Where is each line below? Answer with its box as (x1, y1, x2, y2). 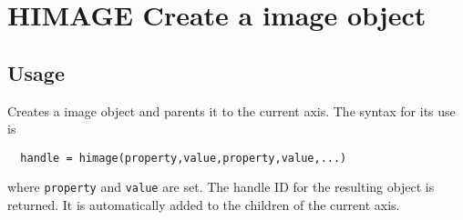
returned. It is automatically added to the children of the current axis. (7, 195, 400, 215)
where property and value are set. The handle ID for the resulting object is (7, 177, 435, 196)
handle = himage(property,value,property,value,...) (20, 151, 347, 165)
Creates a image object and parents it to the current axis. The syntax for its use (7, 101, 456, 120)
